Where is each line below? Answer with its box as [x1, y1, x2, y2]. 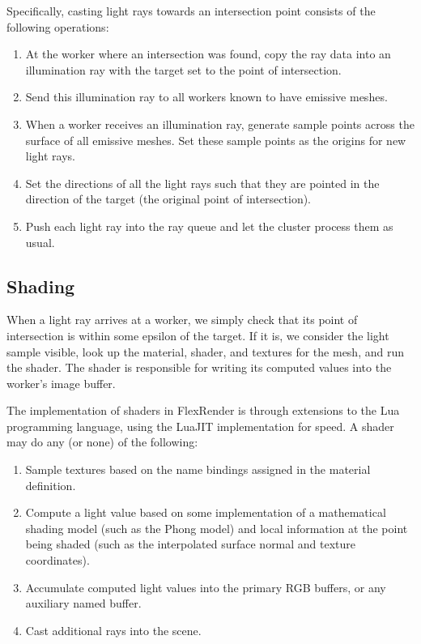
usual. [25, 233, 55, 250]
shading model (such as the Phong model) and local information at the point [25, 519, 408, 536]
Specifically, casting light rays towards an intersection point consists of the [6, 2, 376, 19]
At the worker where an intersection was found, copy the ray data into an [25, 45, 391, 62]
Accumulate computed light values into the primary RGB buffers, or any [25, 578, 386, 595]
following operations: [6, 18, 109, 35]
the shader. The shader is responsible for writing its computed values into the [6, 359, 392, 376]
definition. [25, 476, 76, 493]
